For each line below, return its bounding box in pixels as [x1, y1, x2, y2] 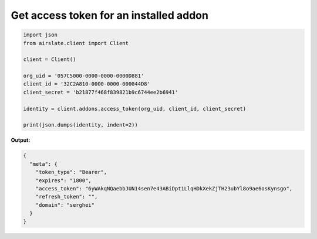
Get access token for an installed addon [11, 9, 208, 22]
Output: [11, 136, 31, 144]
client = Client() [23, 56, 76, 63]
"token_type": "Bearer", [35, 169, 107, 176]
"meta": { [29, 161, 58, 167]
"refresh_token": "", [35, 193, 98, 200]
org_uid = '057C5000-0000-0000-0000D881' [23, 73, 144, 79]
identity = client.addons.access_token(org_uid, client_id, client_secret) [23, 105, 247, 112]
